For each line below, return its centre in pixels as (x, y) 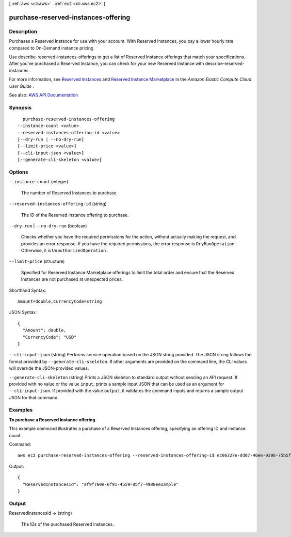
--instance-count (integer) (39, 182)
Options (19, 172)
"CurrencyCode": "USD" (49, 337)
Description (23, 32)
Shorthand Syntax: (27, 290)
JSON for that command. (34, 397)
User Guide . (21, 86)
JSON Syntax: (23, 312)
